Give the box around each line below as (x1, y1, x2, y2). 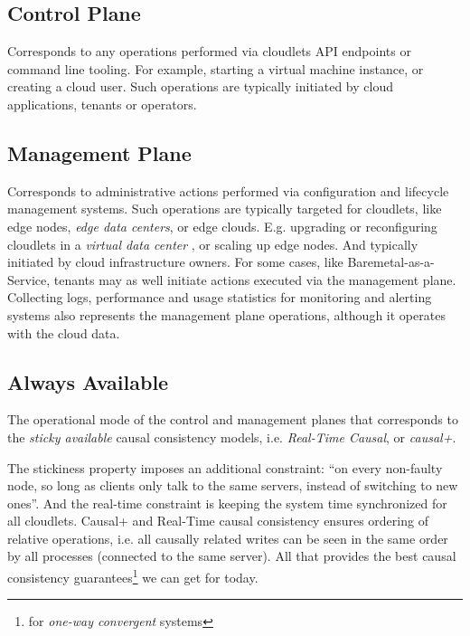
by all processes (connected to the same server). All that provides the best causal (7, 546, 456, 565)
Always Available (7, 367, 169, 395)
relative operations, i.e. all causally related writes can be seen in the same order (7, 528, 448, 547)
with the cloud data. (7, 323, 120, 342)
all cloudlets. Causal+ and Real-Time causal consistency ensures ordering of (7, 511, 428, 530)
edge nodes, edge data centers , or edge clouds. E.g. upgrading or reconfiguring (7, 216, 437, 235)
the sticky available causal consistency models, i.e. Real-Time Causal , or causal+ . (7, 427, 456, 446)
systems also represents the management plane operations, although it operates (7, 305, 446, 324)
